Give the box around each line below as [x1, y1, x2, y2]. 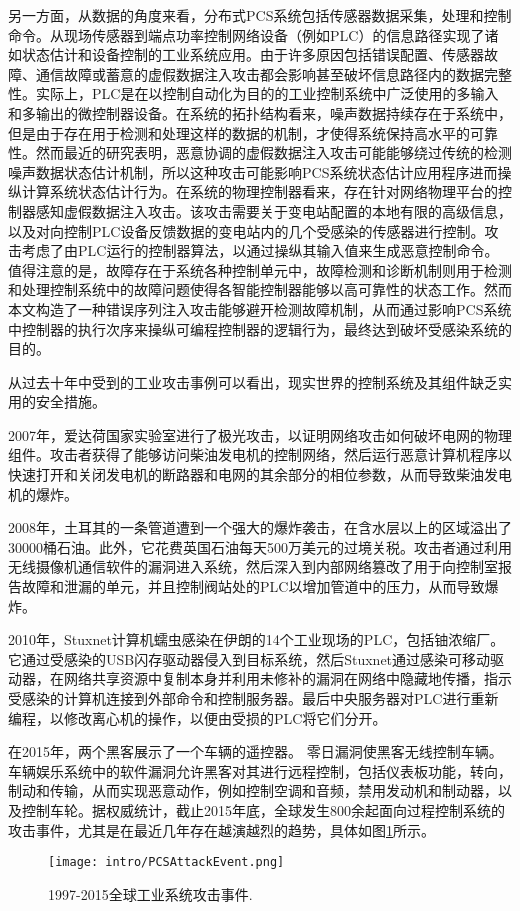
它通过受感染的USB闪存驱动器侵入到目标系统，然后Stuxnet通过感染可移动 [8, 648, 491, 669]
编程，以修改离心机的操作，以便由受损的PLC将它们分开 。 [8, 707, 387, 728]
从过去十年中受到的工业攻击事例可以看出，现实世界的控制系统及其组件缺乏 [8, 371, 498, 392]
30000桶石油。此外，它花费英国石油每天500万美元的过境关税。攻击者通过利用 [8, 536, 512, 557]
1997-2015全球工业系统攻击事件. [48, 883, 253, 904]
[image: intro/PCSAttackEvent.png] [48, 855, 285, 870]
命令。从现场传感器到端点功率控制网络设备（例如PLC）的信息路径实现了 [8, 24, 485, 45]
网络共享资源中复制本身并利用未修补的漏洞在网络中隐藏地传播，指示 [63, 668, 512, 689]
